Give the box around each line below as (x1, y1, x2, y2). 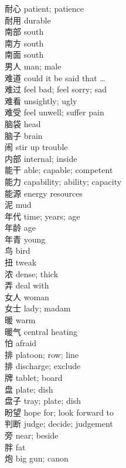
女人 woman (5, 290, 49, 303)
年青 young (5, 233, 46, 245)
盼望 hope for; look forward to (5, 406, 114, 418)
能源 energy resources (5, 187, 83, 199)
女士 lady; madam (5, 302, 71, 314)
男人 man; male (5, 59, 62, 72)
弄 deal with (5, 279, 49, 291)
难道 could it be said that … (5, 71, 105, 84)
